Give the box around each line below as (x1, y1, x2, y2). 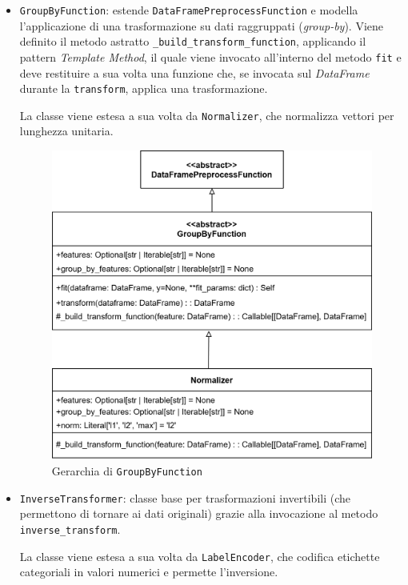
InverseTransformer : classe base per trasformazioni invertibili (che (19, 489, 350, 506)
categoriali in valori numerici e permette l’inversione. (19, 563, 278, 580)
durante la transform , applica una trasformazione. (19, 80, 268, 97)
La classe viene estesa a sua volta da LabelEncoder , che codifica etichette (19, 547, 380, 564)
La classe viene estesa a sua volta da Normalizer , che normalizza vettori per (19, 106, 394, 123)
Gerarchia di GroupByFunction (51, 463, 202, 479)
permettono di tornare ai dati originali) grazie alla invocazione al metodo (19, 505, 378, 522)
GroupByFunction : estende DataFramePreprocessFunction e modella (19, 2, 358, 18)
